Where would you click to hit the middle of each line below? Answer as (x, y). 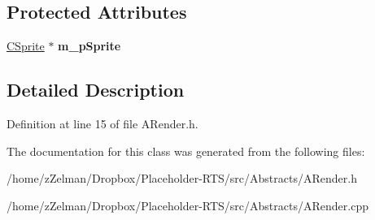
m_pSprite (89, 46)
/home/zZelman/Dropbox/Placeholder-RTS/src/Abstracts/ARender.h (182, 178)
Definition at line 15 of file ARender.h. (102, 123)
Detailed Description (96, 90)
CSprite (26, 46)
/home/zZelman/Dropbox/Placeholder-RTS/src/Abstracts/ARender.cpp (187, 205)
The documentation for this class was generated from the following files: (186, 151)
